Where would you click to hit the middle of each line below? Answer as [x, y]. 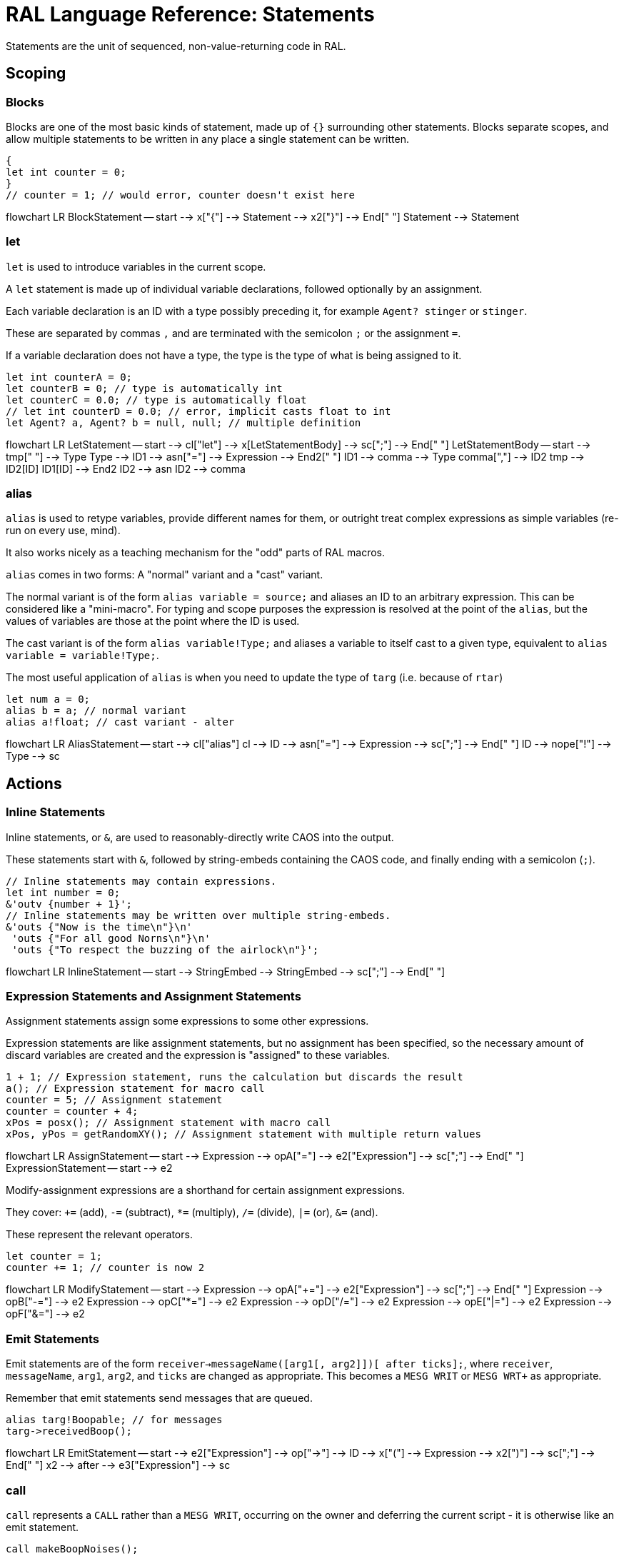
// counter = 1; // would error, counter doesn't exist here [180, 195]
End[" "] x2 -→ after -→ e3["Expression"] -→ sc [118, 1465]
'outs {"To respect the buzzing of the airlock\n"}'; [165, 949]
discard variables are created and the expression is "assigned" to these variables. [198, 1055]
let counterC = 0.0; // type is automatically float [156, 400]
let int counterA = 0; [69, 377]
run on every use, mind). [63, 531]
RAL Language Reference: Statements [190, 14]
